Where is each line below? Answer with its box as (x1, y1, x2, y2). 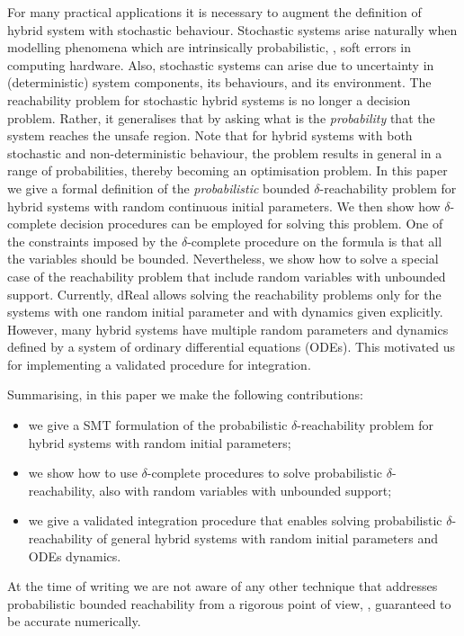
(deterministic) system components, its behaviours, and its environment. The (7, 73, 432, 92)
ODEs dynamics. (28, 546, 121, 565)
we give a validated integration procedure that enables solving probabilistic (28, 511, 442, 530)
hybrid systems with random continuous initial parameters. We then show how (7, 196, 441, 215)
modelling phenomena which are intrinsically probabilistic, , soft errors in (7, 38, 411, 57)
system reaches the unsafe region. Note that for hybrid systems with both (7, 126, 413, 145)
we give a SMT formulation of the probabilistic (28, 416, 288, 434)
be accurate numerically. (7, 612, 141, 631)
